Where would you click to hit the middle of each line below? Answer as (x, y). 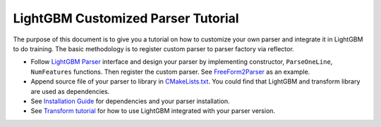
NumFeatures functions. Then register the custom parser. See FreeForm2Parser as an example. (170, 72)
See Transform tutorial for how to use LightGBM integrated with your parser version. (153, 111)
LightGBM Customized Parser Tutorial (126, 18)
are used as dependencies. (70, 91)
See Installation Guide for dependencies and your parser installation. (130, 101)
